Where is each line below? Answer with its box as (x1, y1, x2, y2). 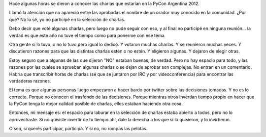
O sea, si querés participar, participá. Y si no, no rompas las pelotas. (9, 126, 148, 132)
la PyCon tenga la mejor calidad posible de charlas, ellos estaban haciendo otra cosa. (9, 101, 183, 107)
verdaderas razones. (9, 78, 51, 83)
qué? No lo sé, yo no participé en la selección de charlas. (9, 16, 126, 22)
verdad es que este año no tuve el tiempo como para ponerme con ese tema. (9, 32, 166, 38)
